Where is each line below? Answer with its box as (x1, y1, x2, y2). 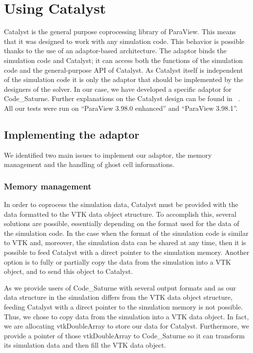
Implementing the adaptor (4, 126, 139, 142)
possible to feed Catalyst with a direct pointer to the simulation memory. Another (4, 247, 250, 257)
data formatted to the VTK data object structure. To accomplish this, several (4, 208, 236, 219)
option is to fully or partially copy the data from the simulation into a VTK (4, 256, 231, 267)
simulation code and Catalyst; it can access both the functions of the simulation (4, 55, 243, 65)
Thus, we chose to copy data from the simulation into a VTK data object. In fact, (4, 311, 249, 321)
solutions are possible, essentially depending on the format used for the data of (4, 218, 239, 228)
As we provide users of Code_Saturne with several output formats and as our (4, 282, 236, 292)
